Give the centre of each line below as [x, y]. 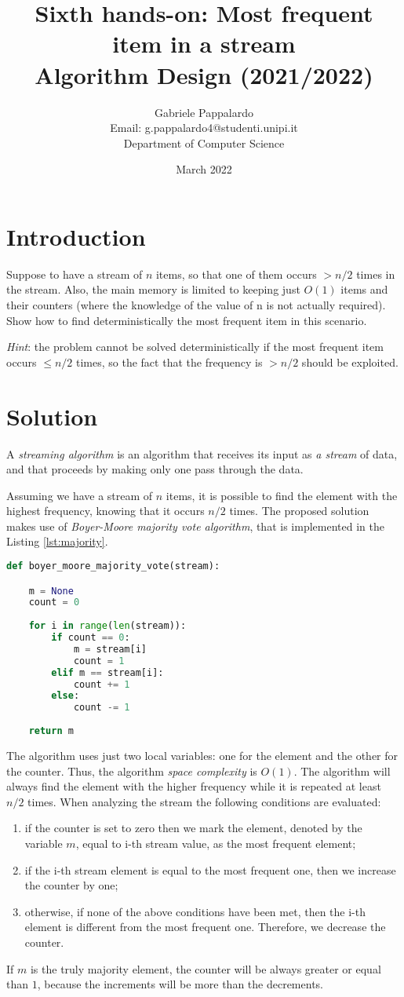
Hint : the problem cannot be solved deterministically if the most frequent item [195, 347]
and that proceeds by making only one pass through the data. [155, 469]
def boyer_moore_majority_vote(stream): [113, 566]
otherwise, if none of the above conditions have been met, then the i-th [195, 911]
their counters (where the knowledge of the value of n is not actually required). [196, 305]
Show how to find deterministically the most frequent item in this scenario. [187, 320]
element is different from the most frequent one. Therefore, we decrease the [205, 927]
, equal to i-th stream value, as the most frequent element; [216, 843]
